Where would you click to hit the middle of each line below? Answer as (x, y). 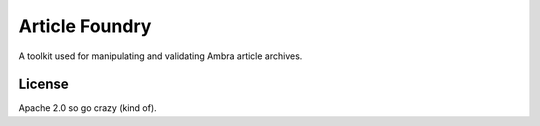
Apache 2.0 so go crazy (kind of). (87, 108)
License (43, 84)
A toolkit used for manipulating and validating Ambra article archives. (160, 56)
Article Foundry (85, 26)
